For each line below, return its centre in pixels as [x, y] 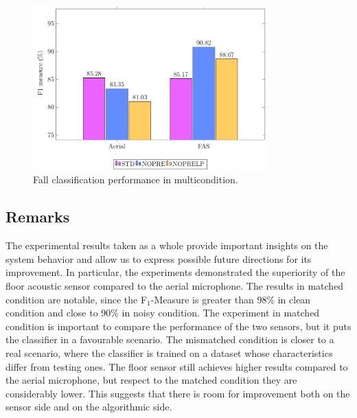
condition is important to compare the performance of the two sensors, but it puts [178, 326]
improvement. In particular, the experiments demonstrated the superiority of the [175, 272]
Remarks [38, 217]
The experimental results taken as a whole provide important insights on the [167, 245]
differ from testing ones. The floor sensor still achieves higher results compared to [177, 366]
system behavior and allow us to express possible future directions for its [159, 258]
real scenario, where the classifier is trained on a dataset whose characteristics [169, 352]
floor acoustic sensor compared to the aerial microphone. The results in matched [175, 285]
